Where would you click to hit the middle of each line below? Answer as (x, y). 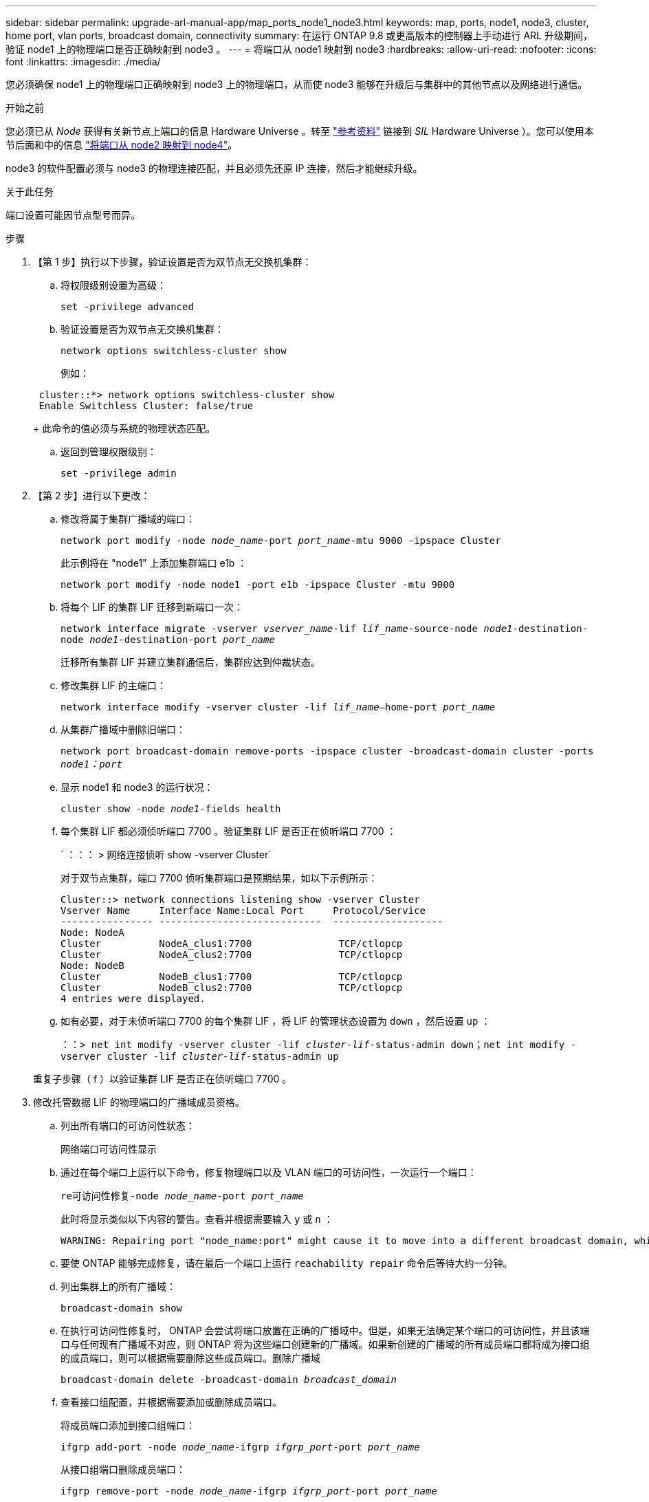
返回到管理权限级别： (109, 451)
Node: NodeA (92, 933)
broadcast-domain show (122, 1308)
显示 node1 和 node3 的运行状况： (137, 787)
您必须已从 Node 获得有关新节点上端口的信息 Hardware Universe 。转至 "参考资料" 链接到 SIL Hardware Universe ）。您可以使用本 (300, 131)
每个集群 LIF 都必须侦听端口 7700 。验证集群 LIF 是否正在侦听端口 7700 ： (229, 831)
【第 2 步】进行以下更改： (92, 496)
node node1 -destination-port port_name (168, 640)
